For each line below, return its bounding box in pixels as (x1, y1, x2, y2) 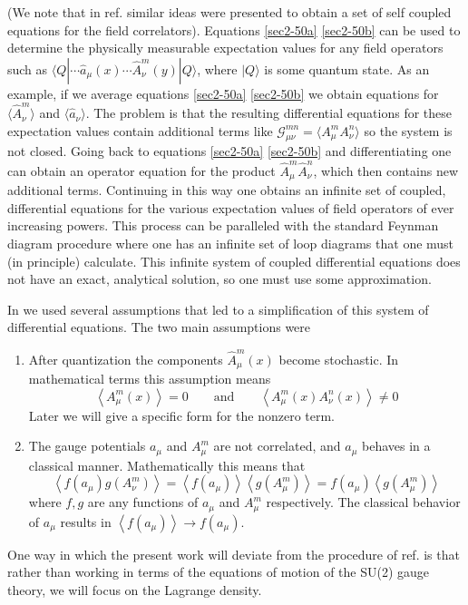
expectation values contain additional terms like (7, 121, 273, 140)
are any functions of (87, 493, 199, 512)
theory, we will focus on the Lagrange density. (7, 581, 262, 600)
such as (7, 59, 48, 78)
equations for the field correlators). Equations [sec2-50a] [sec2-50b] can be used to (7, 20, 461, 39)
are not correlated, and (213, 436, 341, 455)
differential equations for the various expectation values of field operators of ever (7, 198, 454, 217)
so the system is (364, 121, 453, 140)
